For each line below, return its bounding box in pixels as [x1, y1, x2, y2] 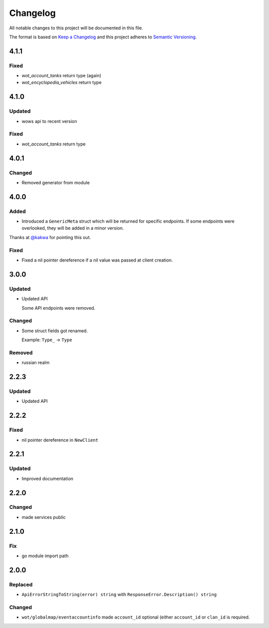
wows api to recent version [21, 118, 77, 124]
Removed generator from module [21, 179, 90, 185]
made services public [21, 514, 66, 520]
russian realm [21, 360, 50, 366]
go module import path [21, 553, 69, 559]
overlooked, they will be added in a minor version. [21, 225, 124, 231]
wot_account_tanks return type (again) [21, 73, 102, 79]
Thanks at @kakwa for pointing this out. [9, 234, 91, 240]
